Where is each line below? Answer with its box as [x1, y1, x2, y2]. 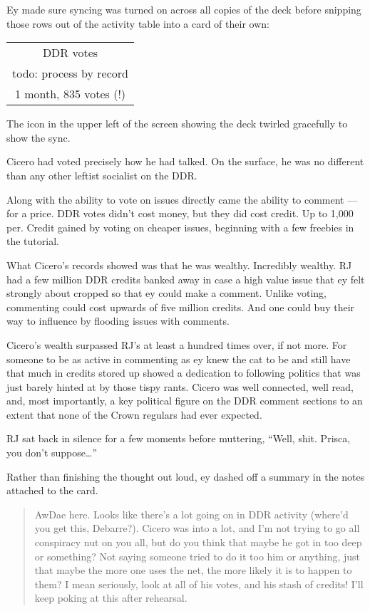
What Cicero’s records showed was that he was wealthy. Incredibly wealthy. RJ [6, 257, 352, 272]
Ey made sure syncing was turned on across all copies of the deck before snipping [6, 2, 361, 16]
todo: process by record [12, 65, 128, 82]
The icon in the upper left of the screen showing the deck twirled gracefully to [6, 116, 348, 131]
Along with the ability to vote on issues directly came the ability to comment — [6, 192, 358, 207]
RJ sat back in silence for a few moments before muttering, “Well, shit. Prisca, [6, 431, 351, 446]
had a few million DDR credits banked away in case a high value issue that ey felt [6, 271, 365, 286]
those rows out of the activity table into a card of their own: [6, 16, 269, 31]
